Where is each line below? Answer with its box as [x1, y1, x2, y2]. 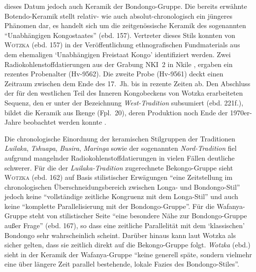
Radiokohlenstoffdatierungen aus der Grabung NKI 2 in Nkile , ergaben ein [4, 59, 233, 69]
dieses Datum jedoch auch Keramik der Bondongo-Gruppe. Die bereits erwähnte [4, 1, 247, 11]
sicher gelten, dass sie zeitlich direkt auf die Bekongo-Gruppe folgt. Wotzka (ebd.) [4, 239, 251, 250]
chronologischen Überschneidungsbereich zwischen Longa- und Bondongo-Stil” [4, 181, 240, 192]
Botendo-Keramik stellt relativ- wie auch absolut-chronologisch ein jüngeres [4, 10, 233, 21]
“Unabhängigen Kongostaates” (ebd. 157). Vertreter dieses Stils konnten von [4, 30, 235, 40]
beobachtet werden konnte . [23, 117, 106, 127]
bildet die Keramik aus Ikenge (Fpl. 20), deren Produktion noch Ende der [4, 107, 228, 117]
